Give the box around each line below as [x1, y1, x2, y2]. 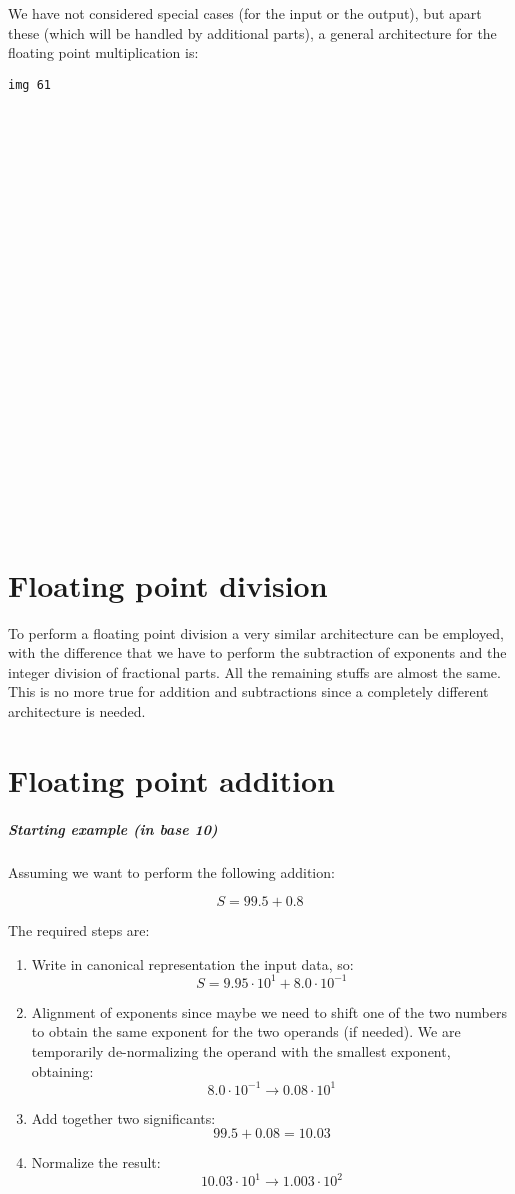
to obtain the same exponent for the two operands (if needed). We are [31, 1021, 461, 1042]
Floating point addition [8, 759, 335, 800]
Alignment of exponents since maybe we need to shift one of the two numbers [31, 1001, 507, 1022]
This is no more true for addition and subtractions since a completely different [8, 681, 489, 702]
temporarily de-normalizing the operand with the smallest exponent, [31, 1041, 451, 1061]
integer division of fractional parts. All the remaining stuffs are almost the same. [8, 661, 501, 682]
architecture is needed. [8, 701, 146, 721]
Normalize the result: [31, 1152, 161, 1173]
